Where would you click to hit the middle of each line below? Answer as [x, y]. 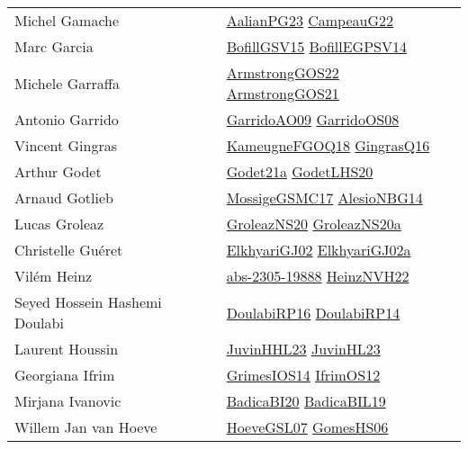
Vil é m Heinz [54, 276]
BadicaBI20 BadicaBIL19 [306, 401]
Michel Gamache [67, 20]
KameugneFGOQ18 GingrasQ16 [328, 145]
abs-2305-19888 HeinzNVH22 [318, 276]
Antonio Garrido [67, 119]
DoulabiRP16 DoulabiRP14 [313, 312]
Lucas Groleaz [59, 224]
